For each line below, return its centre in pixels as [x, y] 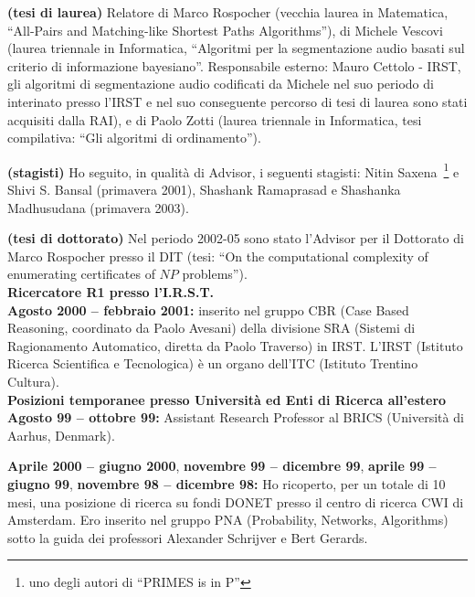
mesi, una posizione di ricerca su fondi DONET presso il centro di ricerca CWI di [236, 501]
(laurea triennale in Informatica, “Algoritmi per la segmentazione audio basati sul [236, 48]
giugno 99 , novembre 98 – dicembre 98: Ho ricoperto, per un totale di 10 [227, 483]
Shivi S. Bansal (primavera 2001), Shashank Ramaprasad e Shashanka [204, 189]
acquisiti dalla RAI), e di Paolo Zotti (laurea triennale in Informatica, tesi [215, 119]
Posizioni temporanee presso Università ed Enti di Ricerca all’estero [227, 399]
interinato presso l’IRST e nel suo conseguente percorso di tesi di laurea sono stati [237, 101]
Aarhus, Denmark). [61, 435]
